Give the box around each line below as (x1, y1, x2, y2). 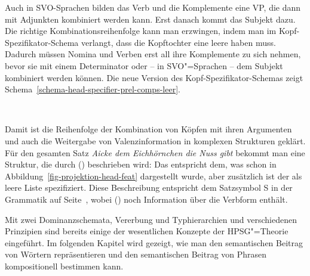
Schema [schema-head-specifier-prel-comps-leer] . (5, 83, 180, 95)
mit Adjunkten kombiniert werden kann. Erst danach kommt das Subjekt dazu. (5, 13, 296, 25)
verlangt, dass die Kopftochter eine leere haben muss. (81, 36, 276, 48)
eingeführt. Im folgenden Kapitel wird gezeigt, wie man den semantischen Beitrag (5, 236, 303, 249)
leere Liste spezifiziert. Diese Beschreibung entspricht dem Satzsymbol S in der (5, 181, 293, 194)
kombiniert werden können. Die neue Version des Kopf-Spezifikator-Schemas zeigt (5, 71, 303, 83)
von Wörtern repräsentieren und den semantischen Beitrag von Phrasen (5, 248, 267, 261)
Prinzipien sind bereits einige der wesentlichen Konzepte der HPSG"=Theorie (5, 225, 288, 237)
